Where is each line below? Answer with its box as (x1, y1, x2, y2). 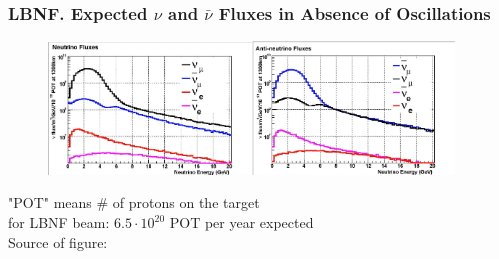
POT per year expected (169, 212, 314, 233)
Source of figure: (8, 231, 108, 252)
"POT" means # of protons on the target (8, 192, 260, 213)
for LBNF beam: (8, 212, 110, 233)
